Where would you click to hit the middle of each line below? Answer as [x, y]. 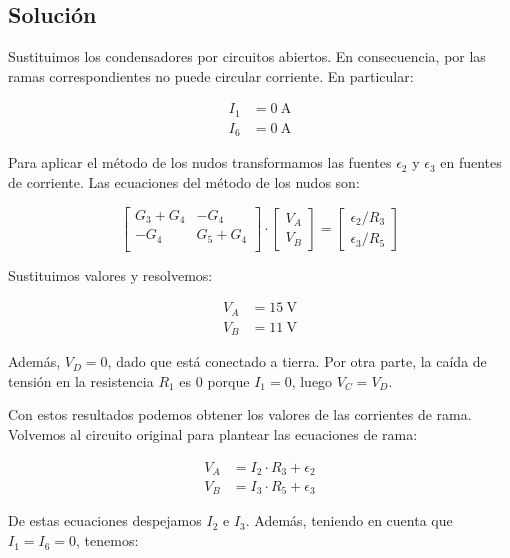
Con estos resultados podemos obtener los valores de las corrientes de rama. [240, 414]
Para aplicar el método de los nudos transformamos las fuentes [200, 162]
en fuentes [471, 162]
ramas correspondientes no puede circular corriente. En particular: [211, 75]
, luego [312, 380]
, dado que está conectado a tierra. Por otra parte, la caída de [297, 361]
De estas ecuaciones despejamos [105, 520]
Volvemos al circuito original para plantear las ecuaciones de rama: [213, 433]
